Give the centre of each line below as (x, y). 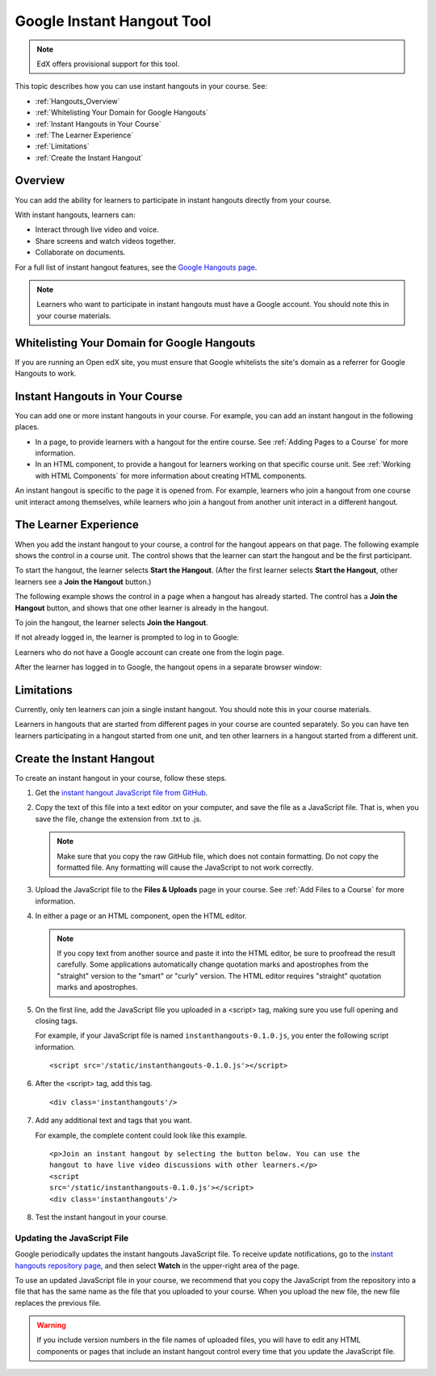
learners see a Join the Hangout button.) (83, 581)
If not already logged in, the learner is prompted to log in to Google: (127, 637)
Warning (51, 1325)
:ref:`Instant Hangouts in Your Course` (98, 124)
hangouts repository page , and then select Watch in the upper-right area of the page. (157, 1265)
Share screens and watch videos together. (105, 241)
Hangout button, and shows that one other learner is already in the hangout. (142, 608)
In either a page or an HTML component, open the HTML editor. (141, 916)
